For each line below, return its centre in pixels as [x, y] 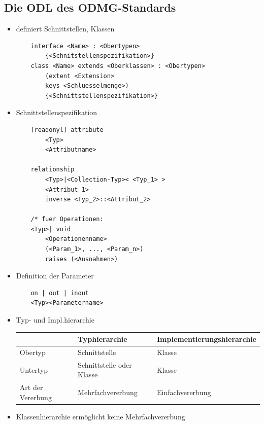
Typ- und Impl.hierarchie [55, 320]
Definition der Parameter [55, 276]
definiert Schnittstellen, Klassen [65, 29]
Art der [31, 387]
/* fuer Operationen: [67, 219]
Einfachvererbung [184, 392]
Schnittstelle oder [105, 364]
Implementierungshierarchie [206, 339]
